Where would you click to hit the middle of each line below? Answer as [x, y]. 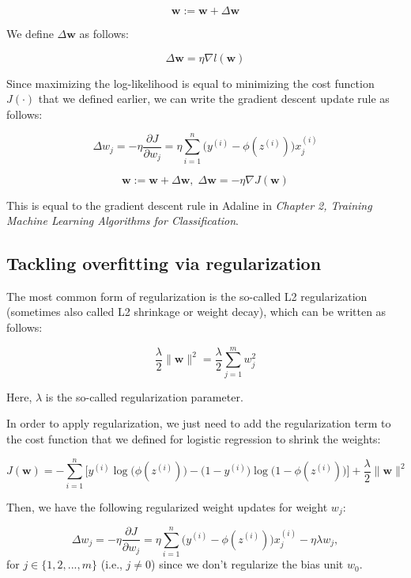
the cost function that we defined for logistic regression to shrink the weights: [194, 438]
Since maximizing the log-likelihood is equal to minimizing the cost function [190, 83]
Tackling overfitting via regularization [164, 263]
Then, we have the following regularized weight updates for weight [167, 506]
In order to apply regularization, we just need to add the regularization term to [199, 423]
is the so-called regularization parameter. [144, 396]
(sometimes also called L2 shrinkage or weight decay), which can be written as [196, 312]
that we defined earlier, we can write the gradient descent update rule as [214, 99]
